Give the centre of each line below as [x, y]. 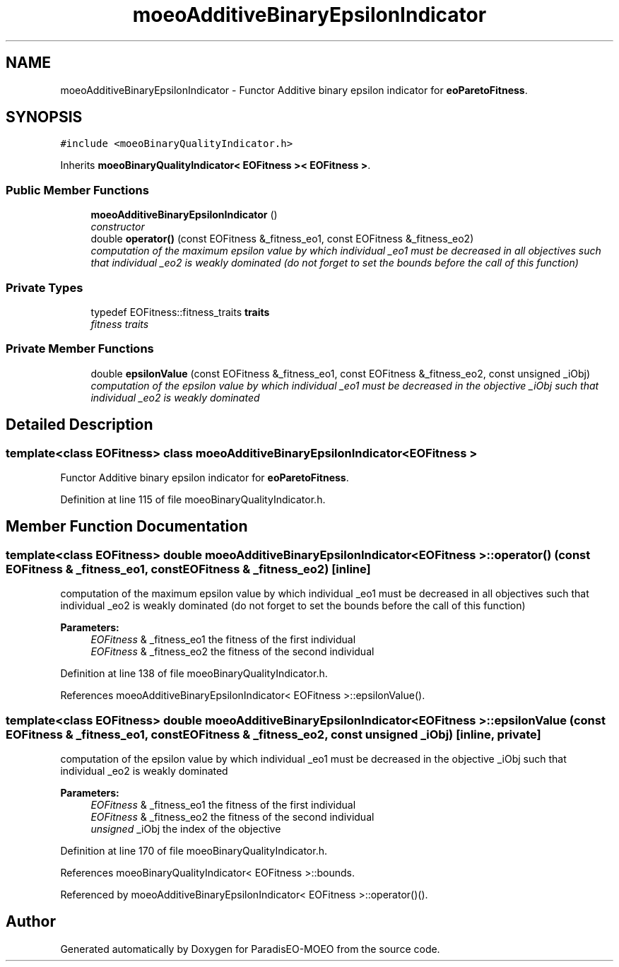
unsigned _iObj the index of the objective [186, 828]
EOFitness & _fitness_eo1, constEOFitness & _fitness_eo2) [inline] [188, 569]
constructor [118, 227]
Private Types [45, 287]
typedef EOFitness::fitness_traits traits [180, 312]
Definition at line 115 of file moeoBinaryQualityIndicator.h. [193, 499]
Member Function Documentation [127, 527]
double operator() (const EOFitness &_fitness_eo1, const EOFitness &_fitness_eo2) [282, 239]
